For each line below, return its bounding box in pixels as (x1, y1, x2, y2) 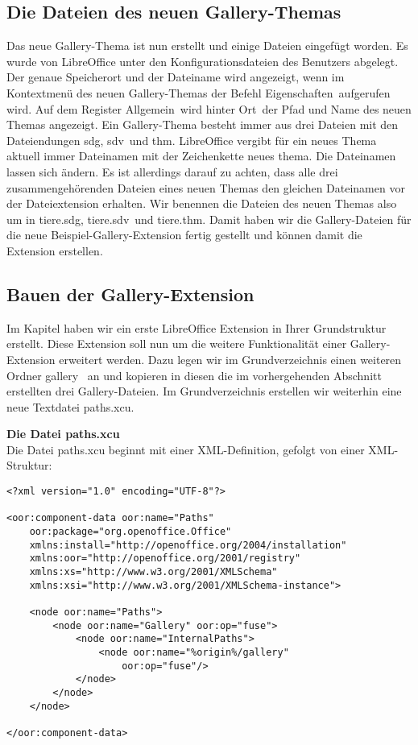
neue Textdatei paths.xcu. (6, 398, 135, 415)
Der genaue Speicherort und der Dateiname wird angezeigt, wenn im (6, 68, 345, 85)
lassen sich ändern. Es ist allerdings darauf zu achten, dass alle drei (6, 163, 338, 180)
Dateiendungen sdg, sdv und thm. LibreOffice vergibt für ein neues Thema (6, 131, 377, 148)
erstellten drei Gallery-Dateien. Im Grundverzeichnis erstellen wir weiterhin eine (6, 383, 402, 399)
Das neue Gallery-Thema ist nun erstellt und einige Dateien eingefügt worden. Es (6, 37, 408, 54)
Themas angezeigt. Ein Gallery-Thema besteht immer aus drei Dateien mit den (6, 116, 399, 133)
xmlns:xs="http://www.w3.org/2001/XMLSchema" (29, 566, 278, 577)
